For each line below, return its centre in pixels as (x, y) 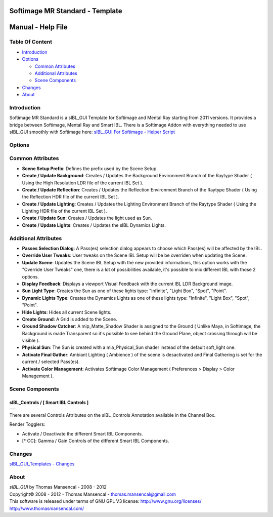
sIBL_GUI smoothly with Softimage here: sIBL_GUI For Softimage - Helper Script (92, 132)
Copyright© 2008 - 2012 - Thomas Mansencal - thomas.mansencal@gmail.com (93, 494)
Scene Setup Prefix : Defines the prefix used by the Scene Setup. (90, 168)
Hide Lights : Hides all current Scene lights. (67, 312)
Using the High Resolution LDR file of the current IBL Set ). (83, 183)
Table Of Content (31, 42)
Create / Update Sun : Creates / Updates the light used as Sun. (87, 218)
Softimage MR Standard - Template (66, 11)
